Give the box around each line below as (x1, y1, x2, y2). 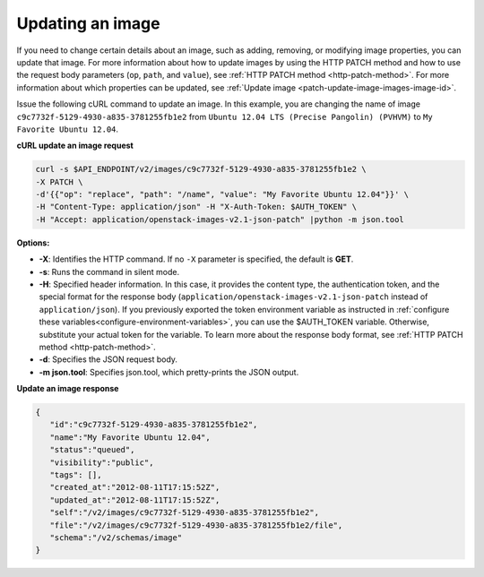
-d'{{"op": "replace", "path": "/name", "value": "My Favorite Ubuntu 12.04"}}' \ (35, 189, 410, 200)
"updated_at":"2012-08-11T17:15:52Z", (49, 495, 220, 505)
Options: (16, 237, 50, 248)
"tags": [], (49, 470, 102, 480)
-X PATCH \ (35, 177, 83, 187)
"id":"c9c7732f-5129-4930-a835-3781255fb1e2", (49, 419, 258, 430)
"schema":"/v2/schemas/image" (49, 533, 183, 542)
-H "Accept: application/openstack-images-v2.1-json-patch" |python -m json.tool (35, 214, 405, 224)
